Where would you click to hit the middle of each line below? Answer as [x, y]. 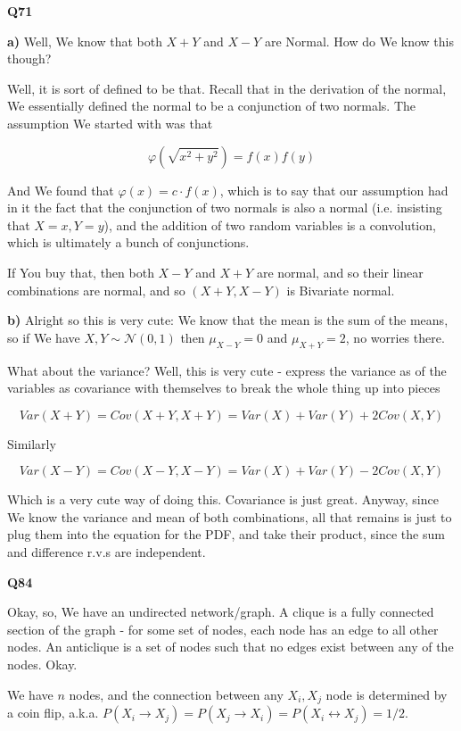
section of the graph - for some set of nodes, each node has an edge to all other [223, 629]
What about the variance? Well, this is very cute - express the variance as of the [227, 370]
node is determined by [387, 694]
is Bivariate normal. [341, 290]
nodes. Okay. [42, 665]
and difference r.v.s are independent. [107, 552]
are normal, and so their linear [340, 272]
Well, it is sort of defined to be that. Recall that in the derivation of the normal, [227, 88]
